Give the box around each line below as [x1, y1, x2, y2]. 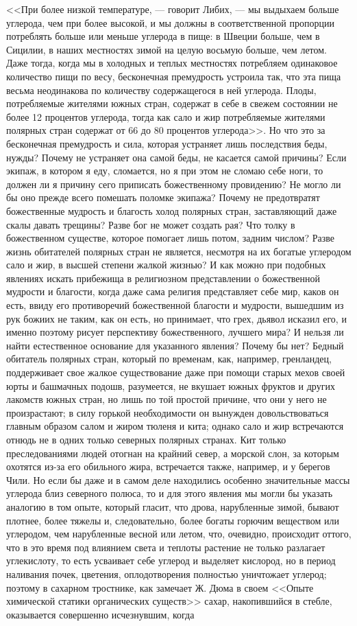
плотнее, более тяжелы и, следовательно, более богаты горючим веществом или [6, 513, 339, 527]
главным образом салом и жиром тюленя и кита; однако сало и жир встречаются [6, 419, 344, 433]
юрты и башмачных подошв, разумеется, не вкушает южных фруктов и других [6, 378, 335, 393]
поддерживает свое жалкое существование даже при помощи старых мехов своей [6, 365, 345, 380]
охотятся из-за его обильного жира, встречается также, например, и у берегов [6, 459, 330, 474]
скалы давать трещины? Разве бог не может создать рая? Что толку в [6, 217, 295, 231]
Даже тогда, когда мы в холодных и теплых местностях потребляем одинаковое [6, 56, 338, 70]
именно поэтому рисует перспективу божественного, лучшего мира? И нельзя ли [6, 325, 344, 339]
